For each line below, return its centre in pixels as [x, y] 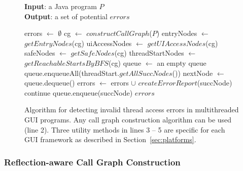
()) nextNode [193, 73]
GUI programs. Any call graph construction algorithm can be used [128, 119]
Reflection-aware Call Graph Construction [92, 162]
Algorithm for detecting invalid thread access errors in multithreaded [132, 110]
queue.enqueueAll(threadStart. [72, 73]
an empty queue [182, 62]
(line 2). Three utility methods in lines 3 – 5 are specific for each [125, 129]
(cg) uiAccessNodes [102, 43]
